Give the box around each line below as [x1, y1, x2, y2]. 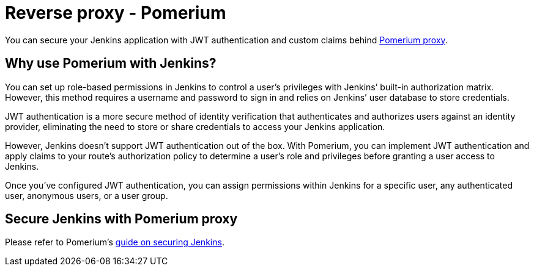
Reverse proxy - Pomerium [5, 2, 226, 23]
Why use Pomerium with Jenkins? [5, 56, 217, 71]
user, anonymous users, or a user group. [5, 190, 168, 201]
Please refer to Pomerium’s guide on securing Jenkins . [5, 237, 224, 248]
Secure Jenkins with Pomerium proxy [5, 211, 238, 227]
